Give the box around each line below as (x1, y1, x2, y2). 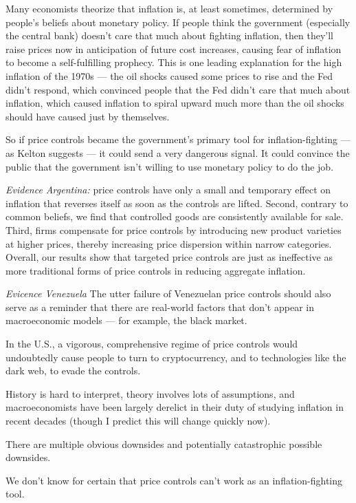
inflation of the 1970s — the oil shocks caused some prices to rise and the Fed (5, 68, 333, 83)
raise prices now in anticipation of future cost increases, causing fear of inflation (5, 41, 342, 56)
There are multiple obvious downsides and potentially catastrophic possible (5, 436, 322, 451)
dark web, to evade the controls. (5, 363, 141, 378)
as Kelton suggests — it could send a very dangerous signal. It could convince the (5, 145, 350, 160)
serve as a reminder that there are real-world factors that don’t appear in (5, 299, 314, 314)
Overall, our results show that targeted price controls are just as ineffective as (5, 250, 333, 264)
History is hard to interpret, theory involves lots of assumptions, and (5, 386, 295, 400)
